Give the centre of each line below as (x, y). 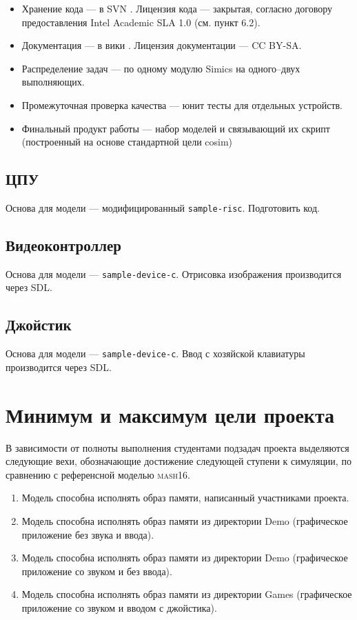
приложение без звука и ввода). (88, 534)
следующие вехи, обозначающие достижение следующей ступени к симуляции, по (178, 461)
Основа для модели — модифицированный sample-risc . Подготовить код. (163, 207)
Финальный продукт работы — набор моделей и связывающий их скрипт (176, 128)
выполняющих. (53, 82)
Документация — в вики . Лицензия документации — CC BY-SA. (162, 45)
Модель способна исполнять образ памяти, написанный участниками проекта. (185, 498)
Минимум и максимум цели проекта (170, 414)
